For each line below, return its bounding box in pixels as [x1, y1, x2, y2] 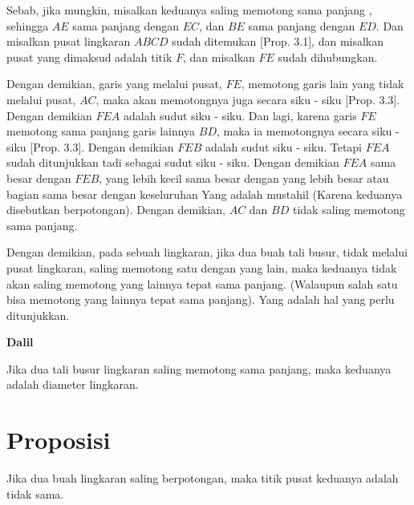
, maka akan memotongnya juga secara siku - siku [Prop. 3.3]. [95, 91, 400, 107]
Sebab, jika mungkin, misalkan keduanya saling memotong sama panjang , [6, 2, 372, 18]
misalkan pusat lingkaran [6, 33, 131, 50]
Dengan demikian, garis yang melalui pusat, [6, 75, 222, 92]
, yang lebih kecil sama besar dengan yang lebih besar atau [99, 169, 389, 186]
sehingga [6, 17, 49, 34]
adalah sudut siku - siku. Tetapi [205, 138, 363, 155]
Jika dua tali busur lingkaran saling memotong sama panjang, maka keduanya [6, 360, 392, 377]
